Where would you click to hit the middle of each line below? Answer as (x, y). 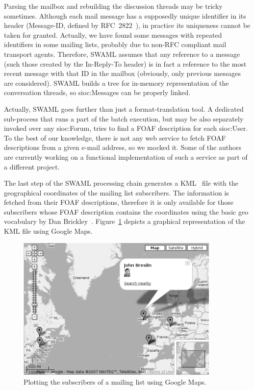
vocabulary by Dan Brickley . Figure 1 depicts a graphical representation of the (125, 221)
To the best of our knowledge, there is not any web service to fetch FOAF (115, 137)
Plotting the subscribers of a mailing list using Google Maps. (115, 381)
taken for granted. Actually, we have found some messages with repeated (113, 35)
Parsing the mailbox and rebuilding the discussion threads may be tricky (113, 6)
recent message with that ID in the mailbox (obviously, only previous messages (122, 73)
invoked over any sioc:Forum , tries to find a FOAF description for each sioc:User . (126, 128)
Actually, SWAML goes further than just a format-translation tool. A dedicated (124, 109)
